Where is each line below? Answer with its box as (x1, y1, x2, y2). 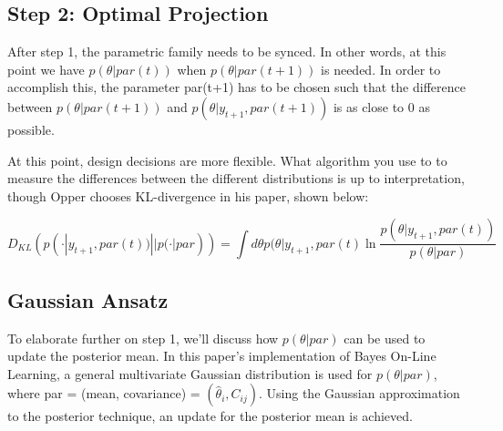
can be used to (344, 328, 426, 347)
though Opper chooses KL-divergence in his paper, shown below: (7, 186, 369, 205)
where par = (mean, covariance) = (7, 384, 200, 403)
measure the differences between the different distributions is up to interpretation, (7, 169, 465, 188)
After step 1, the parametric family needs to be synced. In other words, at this (7, 42, 447, 61)
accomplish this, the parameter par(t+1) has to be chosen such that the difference (7, 77, 466, 97)
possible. (7, 119, 55, 139)
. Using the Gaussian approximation (259, 384, 460, 403)
